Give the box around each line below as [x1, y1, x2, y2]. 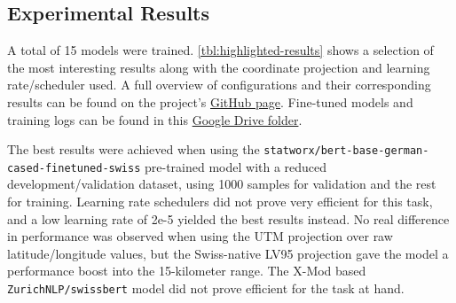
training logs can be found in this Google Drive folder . [7, 110, 303, 128]
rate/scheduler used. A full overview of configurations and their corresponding [7, 75, 431, 94]
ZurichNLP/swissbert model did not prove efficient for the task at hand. [7, 279, 405, 298]
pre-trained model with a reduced [145, 157, 327, 175]
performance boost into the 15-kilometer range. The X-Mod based [7, 261, 366, 280]
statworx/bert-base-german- [263, 144, 429, 158]
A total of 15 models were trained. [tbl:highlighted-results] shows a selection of [7, 41, 434, 59]
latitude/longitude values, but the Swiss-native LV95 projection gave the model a [7, 244, 449, 262]
